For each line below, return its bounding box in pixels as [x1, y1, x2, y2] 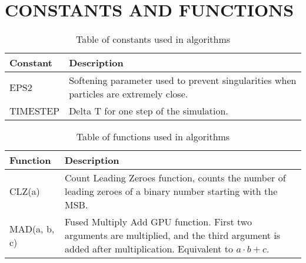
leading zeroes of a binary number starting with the [64, 184, 278, 198]
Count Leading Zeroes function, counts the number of [64, 171, 286, 185]
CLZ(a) [9, 184, 40, 198]
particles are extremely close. [69, 87, 188, 101]
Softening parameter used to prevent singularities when [69, 73, 297, 87]
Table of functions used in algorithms [76, 130, 230, 144]
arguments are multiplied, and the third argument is [64, 228, 281, 242]
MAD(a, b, [9, 221, 55, 235]
